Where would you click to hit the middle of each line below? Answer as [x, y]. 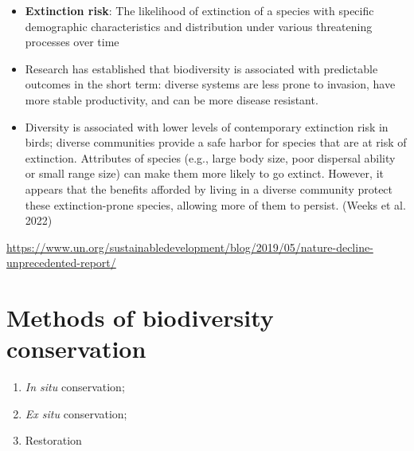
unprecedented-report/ [61, 263]
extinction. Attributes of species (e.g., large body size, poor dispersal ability [210, 157]
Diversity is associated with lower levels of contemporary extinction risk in [207, 126]
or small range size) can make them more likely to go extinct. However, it [204, 173]
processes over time [72, 42]
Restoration [53, 440]
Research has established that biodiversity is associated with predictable [201, 68]
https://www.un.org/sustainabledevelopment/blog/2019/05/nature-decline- [190, 247]
